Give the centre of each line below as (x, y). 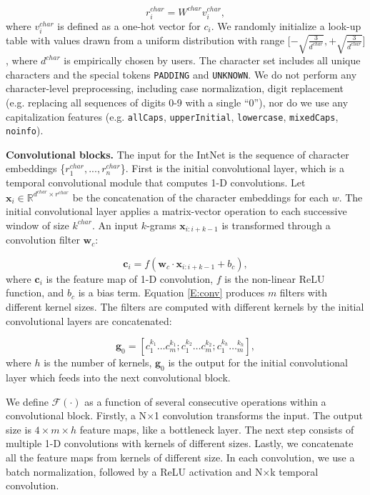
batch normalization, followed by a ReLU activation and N (134, 471)
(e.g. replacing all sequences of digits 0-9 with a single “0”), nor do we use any (177, 102)
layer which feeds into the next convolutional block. (118, 377)
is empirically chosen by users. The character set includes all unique (212, 60)
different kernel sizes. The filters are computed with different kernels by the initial (185, 307)
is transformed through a (276, 225)
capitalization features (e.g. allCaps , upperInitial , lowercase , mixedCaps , (172, 116)
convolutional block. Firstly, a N (76, 415)
